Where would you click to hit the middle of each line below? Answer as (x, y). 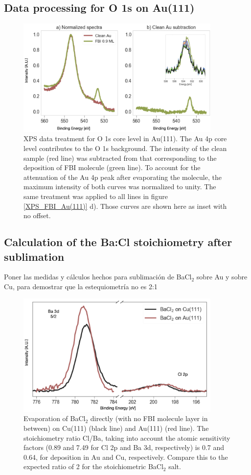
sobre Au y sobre (222, 277)
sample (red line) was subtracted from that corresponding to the (120, 158)
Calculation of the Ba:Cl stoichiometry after (118, 242)
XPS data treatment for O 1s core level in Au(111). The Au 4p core (125, 138)
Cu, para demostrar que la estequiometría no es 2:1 (81, 286)
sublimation (34, 256)
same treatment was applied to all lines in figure (96, 196)
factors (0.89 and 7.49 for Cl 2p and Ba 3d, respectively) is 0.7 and (124, 447)
